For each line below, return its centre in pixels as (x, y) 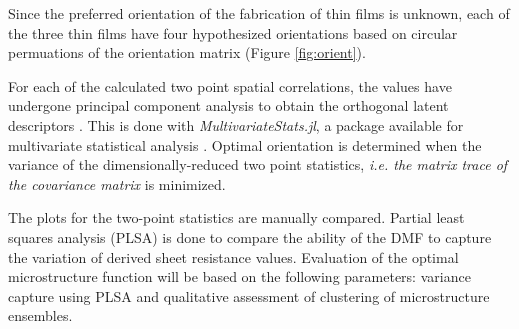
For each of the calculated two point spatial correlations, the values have (230, 85)
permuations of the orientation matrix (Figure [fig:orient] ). (187, 52)
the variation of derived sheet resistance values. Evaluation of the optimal (233, 256)
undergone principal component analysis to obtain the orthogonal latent (228, 105)
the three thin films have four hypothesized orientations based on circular (233, 32)
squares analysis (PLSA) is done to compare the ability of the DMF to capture (250, 236)
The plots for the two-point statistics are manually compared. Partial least (236, 217)
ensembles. (40, 315)
